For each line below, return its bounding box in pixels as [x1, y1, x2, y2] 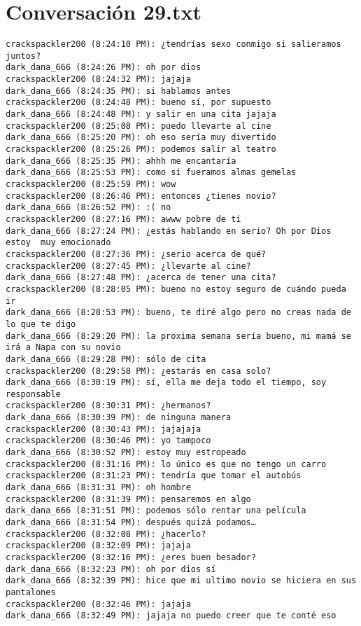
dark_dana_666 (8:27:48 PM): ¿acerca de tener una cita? [6, 272, 276, 283]
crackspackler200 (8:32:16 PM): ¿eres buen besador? [6, 552, 256, 562]
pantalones [6, 587, 56, 597]
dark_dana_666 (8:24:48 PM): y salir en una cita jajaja [6, 109, 276, 120]
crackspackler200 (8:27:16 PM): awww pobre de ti [6, 214, 241, 224]
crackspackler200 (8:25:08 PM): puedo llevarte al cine [6, 120, 271, 131]
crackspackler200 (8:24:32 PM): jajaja [6, 74, 191, 85]
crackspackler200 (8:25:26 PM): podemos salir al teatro [6, 144, 276, 155]
